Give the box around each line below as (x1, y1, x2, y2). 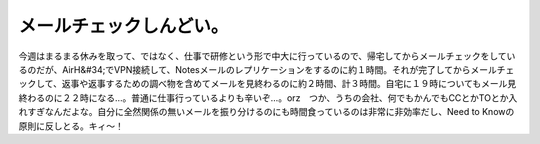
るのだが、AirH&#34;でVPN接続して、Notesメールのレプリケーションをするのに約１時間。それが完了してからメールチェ (18, 63, 515, 75)
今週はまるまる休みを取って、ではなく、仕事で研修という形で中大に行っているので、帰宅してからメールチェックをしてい (18, 50, 516, 62)
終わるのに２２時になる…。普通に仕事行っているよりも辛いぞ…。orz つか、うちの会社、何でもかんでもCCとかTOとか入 (18, 91, 518, 104)
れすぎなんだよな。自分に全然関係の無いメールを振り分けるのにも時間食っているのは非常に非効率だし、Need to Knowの (18, 106, 515, 118)
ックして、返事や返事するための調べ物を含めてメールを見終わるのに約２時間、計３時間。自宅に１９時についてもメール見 (18, 78, 517, 90)
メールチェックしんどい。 (18, 15, 229, 37)
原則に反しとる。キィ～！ (18, 120, 124, 132)
